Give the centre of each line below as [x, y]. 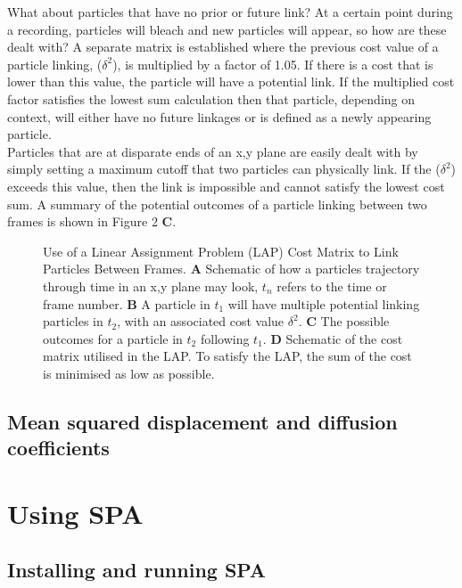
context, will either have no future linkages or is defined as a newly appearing [219, 116]
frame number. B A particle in [127, 303]
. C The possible [344, 321]
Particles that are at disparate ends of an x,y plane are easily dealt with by [213, 151]
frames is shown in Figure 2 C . [92, 221]
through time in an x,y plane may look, [151, 286]
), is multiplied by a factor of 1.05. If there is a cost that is [273, 64]
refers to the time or [332, 286]
